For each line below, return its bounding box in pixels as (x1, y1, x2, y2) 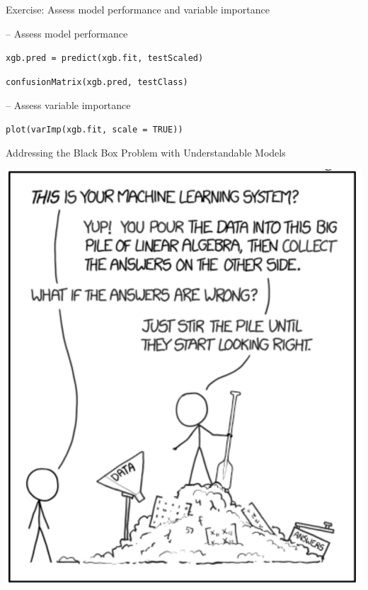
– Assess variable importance (6, 97, 131, 112)
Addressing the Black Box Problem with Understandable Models (6, 144, 286, 159)
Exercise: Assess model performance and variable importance (6, 2, 270, 16)
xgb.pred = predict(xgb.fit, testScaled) (6, 53, 204, 64)
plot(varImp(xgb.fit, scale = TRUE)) (6, 125, 183, 135)
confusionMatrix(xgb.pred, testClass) (6, 76, 188, 87)
